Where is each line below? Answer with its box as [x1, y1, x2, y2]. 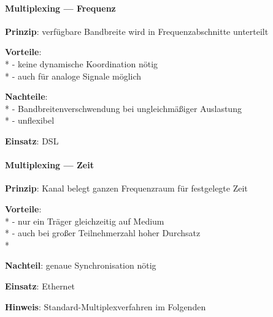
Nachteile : [5, 90, 48, 103]
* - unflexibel [5, 114, 55, 127]
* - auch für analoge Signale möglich [5, 69, 142, 82]
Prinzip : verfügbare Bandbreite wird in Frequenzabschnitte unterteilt [5, 24, 269, 37]
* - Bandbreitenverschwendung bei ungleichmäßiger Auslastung [5, 102, 242, 114]
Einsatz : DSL [5, 134, 59, 147]
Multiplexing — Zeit [5, 158, 94, 171]
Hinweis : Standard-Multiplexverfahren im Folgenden [5, 300, 206, 313]
